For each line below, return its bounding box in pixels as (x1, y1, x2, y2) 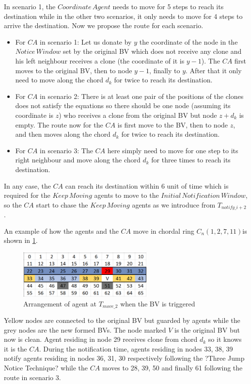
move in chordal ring (133, 225, 194, 236)
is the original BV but (174, 324, 240, 335)
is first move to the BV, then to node (117, 119, 228, 129)
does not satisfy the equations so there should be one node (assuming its (15, 100, 231, 111)
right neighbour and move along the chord (15, 155, 141, 165)
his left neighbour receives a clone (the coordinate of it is (15, 55, 185, 65)
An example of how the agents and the (4, 225, 119, 236)
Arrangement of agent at (23, 298, 96, 308)
